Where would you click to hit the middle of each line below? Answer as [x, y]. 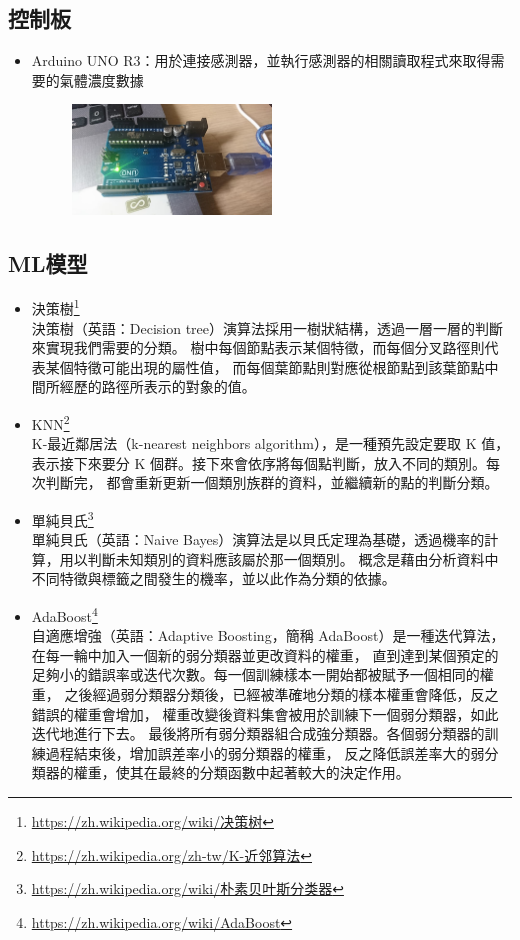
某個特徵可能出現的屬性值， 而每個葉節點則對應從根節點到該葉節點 [265, 366]
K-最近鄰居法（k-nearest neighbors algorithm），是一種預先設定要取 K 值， [270, 443]
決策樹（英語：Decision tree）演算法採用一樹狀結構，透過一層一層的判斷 [267, 327]
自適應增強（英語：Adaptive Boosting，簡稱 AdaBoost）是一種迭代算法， [268, 635]
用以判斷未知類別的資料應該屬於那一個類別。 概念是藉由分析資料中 [279, 558]
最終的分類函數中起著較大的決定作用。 [283, 772]
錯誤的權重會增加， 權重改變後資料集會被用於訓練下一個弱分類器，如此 [265, 713]
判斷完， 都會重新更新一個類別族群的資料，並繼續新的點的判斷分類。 [272, 482]
